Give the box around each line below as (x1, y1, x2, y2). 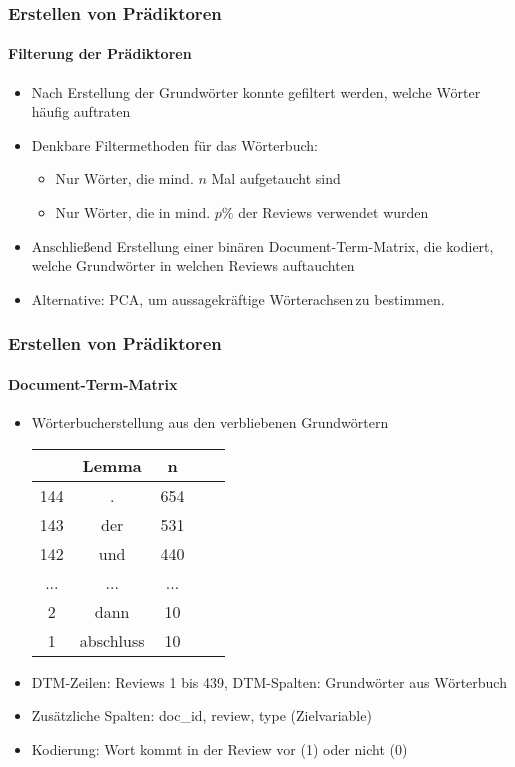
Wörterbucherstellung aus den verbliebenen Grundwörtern (31, 412, 389, 433)
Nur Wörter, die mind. (55, 168, 194, 189)
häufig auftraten (31, 101, 131, 122)
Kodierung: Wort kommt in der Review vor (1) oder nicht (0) (31, 738, 408, 759)
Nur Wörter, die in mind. (55, 202, 211, 223)
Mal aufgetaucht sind (211, 168, 341, 189)
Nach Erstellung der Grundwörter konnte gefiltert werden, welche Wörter (31, 81, 481, 102)
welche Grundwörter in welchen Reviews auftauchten (31, 255, 355, 276)
